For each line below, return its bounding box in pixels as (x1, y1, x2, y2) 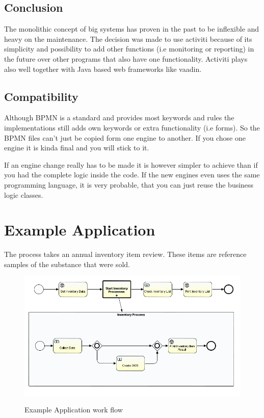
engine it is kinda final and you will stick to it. (4, 142, 149, 153)
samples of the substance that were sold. (4, 258, 130, 269)
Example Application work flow (24, 404, 123, 415)
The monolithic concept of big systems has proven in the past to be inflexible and (4, 23, 259, 34)
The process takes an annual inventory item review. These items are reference (4, 249, 247, 259)
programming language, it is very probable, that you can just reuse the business (4, 179, 254, 190)
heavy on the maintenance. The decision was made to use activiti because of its (4, 33, 252, 44)
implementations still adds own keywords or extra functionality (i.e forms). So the (4, 122, 260, 133)
